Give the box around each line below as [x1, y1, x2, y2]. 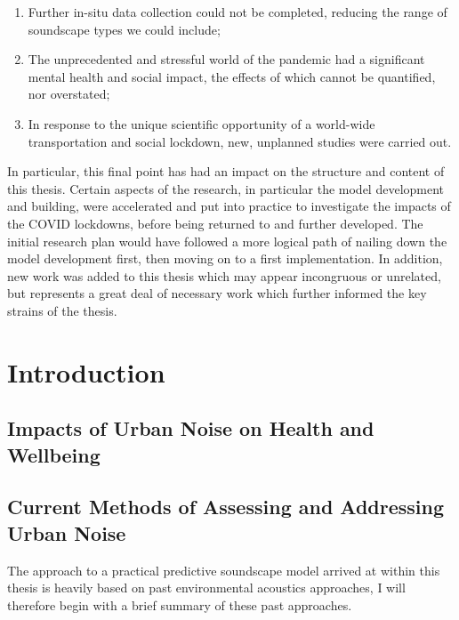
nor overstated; [28, 85, 110, 103]
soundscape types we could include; [28, 20, 221, 38]
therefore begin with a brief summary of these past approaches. [7, 595, 352, 614]
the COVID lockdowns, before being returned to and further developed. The [7, 213, 423, 232]
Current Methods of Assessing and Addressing [7, 493, 445, 520]
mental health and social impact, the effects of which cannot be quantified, [28, 67, 436, 85]
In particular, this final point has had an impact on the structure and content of [7, 162, 445, 181]
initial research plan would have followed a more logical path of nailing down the [7, 231, 447, 250]
